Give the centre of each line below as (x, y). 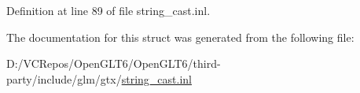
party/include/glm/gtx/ (64, 78)
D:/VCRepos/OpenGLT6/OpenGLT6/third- (114, 63)
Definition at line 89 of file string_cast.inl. (108, 10)
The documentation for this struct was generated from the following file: (180, 37)
